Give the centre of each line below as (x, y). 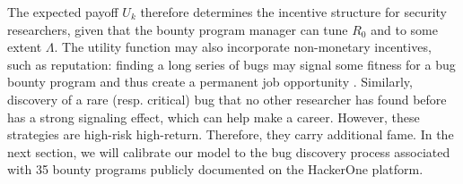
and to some (404, 29)
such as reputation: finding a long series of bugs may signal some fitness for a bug (231, 64)
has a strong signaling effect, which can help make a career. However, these (214, 117)
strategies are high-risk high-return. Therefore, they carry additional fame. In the (231, 134)
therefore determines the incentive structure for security (293, 12)
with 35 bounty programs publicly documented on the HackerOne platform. (215, 169)
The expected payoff (63, 12)
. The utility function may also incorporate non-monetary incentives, (243, 47)
